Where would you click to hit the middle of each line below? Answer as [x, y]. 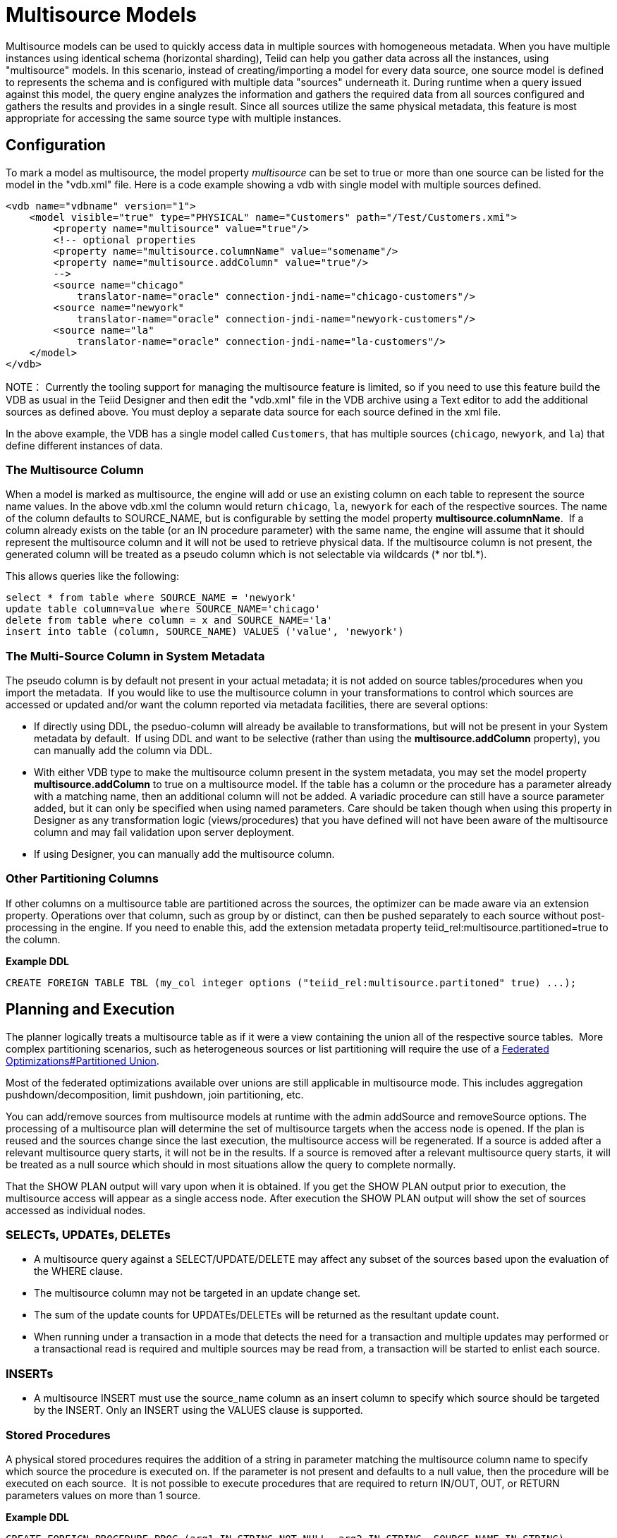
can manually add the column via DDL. [123, 751]
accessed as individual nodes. [76, 1210]
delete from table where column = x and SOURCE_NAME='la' [169, 620]
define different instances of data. [85, 445]
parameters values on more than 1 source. [103, 1495]
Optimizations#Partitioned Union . [83, 1060]
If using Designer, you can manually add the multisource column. [184, 854]
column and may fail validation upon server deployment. [164, 832]
